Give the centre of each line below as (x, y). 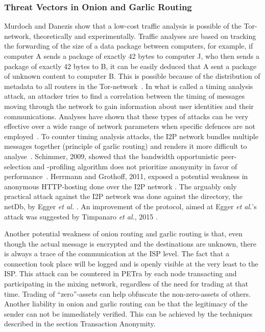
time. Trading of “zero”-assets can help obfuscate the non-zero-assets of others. (127, 293)
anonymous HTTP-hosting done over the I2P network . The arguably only (121, 186)
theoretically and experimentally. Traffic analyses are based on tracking (145, 36)
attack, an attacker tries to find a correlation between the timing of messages (125, 96)
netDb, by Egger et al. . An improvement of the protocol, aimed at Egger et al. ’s (130, 206)
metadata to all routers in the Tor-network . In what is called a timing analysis (129, 86)
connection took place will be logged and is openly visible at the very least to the (131, 263)
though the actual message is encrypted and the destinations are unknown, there (130, 243)
